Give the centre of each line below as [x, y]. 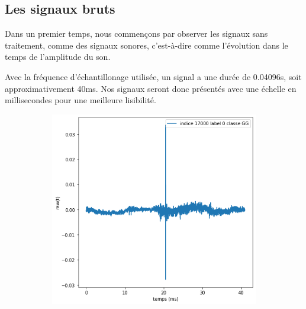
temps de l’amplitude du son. [58, 57]
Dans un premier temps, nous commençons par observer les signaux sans [136, 34]
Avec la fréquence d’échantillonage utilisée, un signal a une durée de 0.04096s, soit [153, 76]
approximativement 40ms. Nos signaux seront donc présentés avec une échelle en [151, 88]
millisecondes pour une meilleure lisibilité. [80, 100]
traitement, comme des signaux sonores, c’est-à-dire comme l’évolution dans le [146, 45]
